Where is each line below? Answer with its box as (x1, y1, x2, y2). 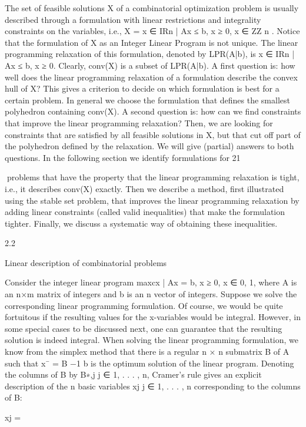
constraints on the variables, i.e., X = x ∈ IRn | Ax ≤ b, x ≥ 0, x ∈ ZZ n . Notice (5, 25, 300, 37)
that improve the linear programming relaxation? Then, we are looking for (5, 116, 273, 129)
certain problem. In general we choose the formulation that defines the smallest (5, 93, 290, 106)
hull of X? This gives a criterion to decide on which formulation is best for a (5, 82, 280, 95)
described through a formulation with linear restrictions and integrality (5, 13, 261, 25)
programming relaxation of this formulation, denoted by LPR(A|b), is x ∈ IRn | (5, 48, 295, 60)
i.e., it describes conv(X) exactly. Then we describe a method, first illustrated (5, 182, 284, 194)
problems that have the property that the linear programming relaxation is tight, (6, 171, 300, 183)
